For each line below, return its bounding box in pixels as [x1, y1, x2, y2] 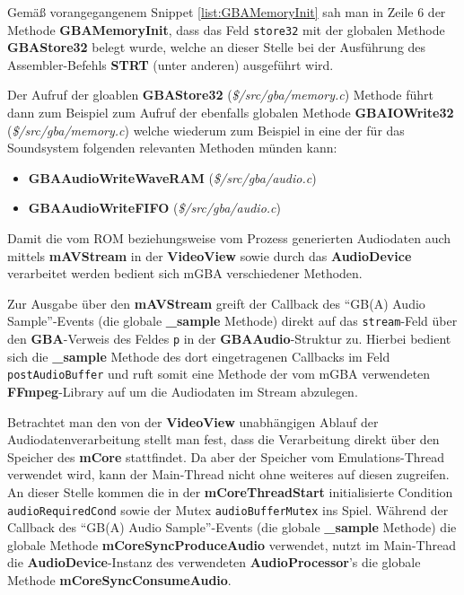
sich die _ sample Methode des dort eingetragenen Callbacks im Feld [7, 346, 390, 365]
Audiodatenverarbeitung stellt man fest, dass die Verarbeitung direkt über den [7, 430, 440, 449]
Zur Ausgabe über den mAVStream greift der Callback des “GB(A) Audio [7, 293, 425, 312]
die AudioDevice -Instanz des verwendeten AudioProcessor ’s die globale [7, 553, 421, 572]
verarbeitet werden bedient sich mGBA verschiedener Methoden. [7, 264, 363, 283]
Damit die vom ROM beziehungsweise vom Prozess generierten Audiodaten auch [7, 229, 451, 247]
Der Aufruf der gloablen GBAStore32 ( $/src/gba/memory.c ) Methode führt [7, 85, 433, 104]
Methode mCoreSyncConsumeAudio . [7, 570, 232, 589]
